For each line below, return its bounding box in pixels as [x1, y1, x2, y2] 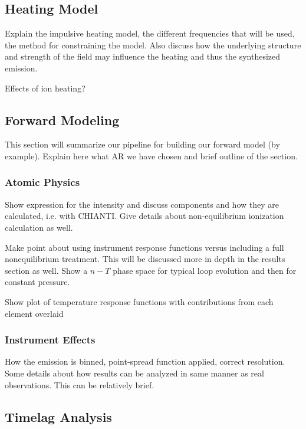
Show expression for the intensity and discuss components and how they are [5, 198, 279, 210]
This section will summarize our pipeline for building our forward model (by [5, 138, 280, 150]
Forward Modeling [5, 110, 120, 129]
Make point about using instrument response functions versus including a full [5, 241, 284, 253]
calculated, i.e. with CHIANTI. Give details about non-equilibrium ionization [5, 209, 284, 222]
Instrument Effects [5, 332, 96, 347]
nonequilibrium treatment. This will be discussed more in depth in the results [5, 253, 285, 265]
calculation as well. [5, 221, 73, 233]
